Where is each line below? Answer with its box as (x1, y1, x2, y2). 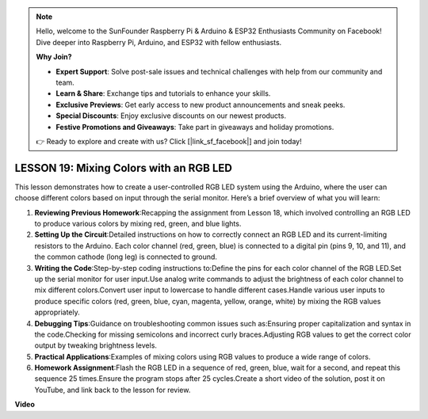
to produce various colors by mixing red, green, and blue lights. (34, 219, 242, 228)
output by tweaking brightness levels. (34, 341, 158, 350)
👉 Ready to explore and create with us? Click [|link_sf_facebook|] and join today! (36, 136, 302, 146)
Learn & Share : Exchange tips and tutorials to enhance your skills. (55, 89, 271, 98)
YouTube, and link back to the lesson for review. (34, 385, 191, 394)
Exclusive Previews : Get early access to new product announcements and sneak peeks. (55, 100, 346, 109)
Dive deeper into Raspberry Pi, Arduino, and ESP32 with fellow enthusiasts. (36, 37, 282, 47)
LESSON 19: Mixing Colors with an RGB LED (14, 161, 233, 174)
